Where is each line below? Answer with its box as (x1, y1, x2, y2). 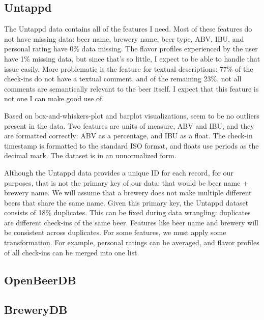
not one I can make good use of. (4, 93, 104, 104)
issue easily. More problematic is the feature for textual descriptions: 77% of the (4, 63, 253, 74)
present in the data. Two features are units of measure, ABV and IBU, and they (4, 120, 254, 131)
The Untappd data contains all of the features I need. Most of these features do (4, 23, 252, 34)
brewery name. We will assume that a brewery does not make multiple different (4, 187, 252, 198)
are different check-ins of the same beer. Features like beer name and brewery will (4, 217, 258, 227)
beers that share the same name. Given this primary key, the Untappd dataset (4, 197, 249, 208)
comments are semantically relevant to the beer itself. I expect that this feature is (4, 83, 259, 94)
